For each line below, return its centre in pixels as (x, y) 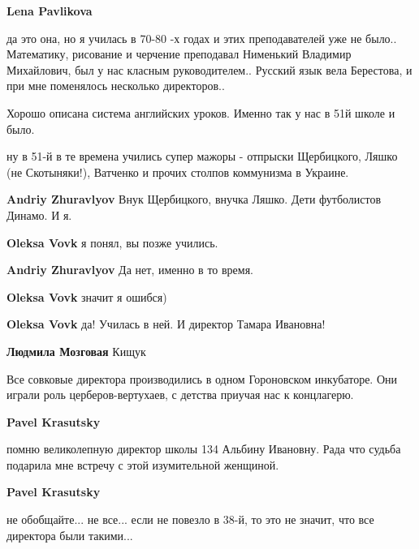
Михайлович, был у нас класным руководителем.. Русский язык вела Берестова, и (209, 69)
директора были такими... (70, 535)
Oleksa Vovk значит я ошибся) (87, 296)
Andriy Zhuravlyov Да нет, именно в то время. (130, 270)
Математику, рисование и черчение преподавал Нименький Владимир (179, 54)
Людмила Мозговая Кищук (76, 351)
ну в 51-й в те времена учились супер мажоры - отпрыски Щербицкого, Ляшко (202, 156)
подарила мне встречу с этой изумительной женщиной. (143, 464)
